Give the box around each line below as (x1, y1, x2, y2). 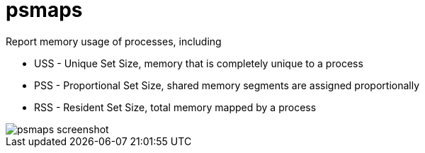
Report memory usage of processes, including (6, 35, 222, 47)
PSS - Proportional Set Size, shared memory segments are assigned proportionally (34, 79, 420, 91)
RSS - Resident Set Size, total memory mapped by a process (34, 101, 317, 113)
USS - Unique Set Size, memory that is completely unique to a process (34, 57, 363, 69)
